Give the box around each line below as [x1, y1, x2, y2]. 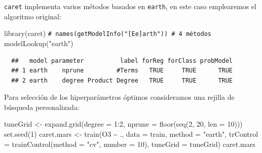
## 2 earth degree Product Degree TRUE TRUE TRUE [11, 76, 233, 84]
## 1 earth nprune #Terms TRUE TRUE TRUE [11, 67, 233, 74]
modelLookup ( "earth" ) [4, 37, 73, 48]
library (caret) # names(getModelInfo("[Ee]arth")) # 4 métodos [4, 28, 212, 39]
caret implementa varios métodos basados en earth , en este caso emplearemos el [4, 1, 256, 11]
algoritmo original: [4, 11, 61, 21]
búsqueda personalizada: [4, 101, 80, 112]
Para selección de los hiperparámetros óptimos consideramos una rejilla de [4, 92, 235, 102]
